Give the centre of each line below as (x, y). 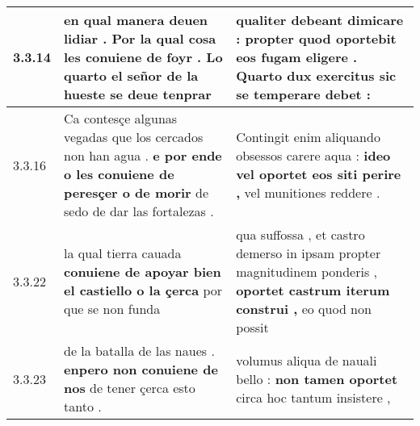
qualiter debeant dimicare (320, 20)
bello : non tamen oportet (317, 378)
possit (252, 327)
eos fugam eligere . (297, 57)
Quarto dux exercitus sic (316, 75)
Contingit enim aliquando (308, 137)
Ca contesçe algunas (121, 118)
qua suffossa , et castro (300, 234)
